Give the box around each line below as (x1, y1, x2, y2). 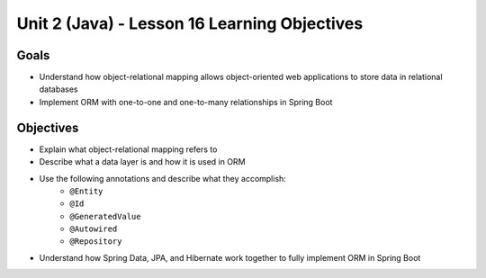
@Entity (69, 185, 103, 196)
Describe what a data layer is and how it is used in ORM (39, 157, 247, 167)
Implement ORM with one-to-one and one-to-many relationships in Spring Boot (39, 96, 333, 107)
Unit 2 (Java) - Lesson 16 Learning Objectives (16, 13, 364, 33)
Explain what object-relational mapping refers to (39, 144, 218, 155)
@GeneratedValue (69, 211, 141, 221)
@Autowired (69, 224, 118, 234)
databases (39, 84, 78, 94)
